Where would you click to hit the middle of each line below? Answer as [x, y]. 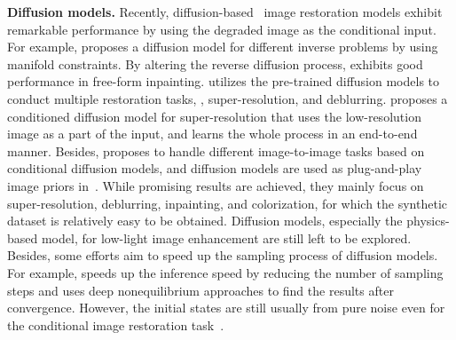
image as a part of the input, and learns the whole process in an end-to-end [212, 134]
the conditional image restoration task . [116, 324]
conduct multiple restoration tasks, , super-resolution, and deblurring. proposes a [228, 98]
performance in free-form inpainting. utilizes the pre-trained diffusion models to [224, 81]
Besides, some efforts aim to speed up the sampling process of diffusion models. [223, 255]
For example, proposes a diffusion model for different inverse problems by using [223, 47]
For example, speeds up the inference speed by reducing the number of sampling [225, 272]
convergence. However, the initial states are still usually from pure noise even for [226, 308]
